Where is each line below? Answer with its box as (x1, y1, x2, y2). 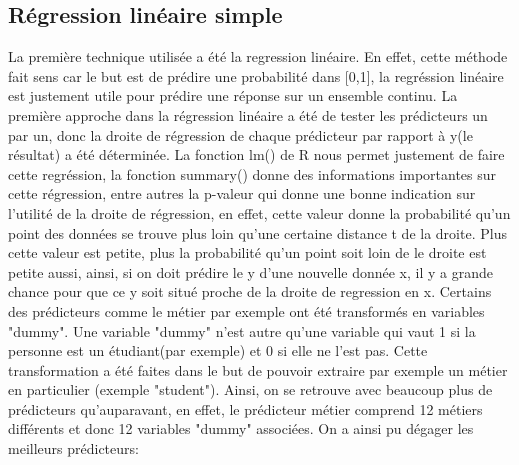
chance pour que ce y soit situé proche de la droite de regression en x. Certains (8, 281, 492, 302)
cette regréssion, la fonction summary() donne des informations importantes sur (8, 163, 497, 184)
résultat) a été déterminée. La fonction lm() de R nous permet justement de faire (8, 144, 505, 165)
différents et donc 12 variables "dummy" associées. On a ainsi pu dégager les (8, 418, 474, 439)
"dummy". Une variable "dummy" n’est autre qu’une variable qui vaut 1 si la (8, 320, 476, 341)
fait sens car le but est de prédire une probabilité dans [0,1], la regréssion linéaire (8, 65, 504, 86)
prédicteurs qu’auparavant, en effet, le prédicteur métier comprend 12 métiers (8, 398, 483, 419)
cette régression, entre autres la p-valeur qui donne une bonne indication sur (8, 183, 476, 204)
